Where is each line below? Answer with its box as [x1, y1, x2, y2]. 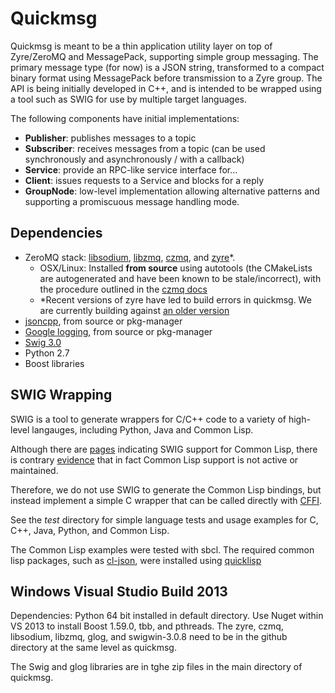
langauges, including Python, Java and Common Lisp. [31, 423, 254, 436]
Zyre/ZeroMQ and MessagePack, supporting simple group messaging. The [10, 50, 319, 62]
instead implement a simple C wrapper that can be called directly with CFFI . [10, 494, 323, 506]
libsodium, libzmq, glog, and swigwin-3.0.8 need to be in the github [10, 631, 288, 643]
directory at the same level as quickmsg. [10, 642, 177, 654]
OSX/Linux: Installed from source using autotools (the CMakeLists [39, 262, 313, 274]
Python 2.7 [24, 347, 70, 359]
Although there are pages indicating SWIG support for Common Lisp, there [10, 443, 318, 455]
